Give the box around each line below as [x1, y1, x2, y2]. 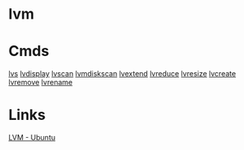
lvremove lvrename [8, 78, 73, 88]
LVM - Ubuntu [8, 133, 55, 143]
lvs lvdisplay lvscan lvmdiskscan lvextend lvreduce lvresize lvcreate [8, 69, 237, 79]
